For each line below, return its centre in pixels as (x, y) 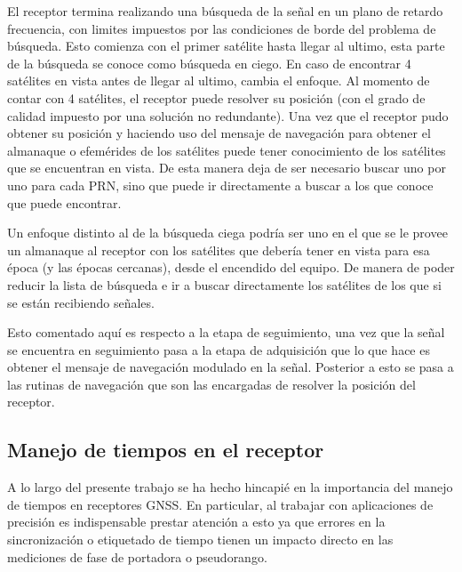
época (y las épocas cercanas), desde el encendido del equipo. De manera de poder (231, 267)
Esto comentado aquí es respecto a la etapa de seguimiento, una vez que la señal (226, 332)
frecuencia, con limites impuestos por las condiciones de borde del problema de (222, 28)
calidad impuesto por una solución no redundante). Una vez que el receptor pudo (228, 115)
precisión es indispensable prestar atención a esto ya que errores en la (196, 522)
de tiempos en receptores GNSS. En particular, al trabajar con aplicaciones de (220, 504)
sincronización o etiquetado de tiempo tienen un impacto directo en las (200, 540)
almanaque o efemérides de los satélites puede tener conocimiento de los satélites (227, 150)
